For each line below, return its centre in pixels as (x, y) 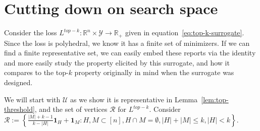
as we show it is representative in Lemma (134, 99)
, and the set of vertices (71, 109)
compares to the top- (36, 72)
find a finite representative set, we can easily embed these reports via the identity (130, 53)
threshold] (19, 109)
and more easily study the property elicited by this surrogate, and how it (117, 62)
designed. (18, 82)
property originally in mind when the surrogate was (154, 72)
